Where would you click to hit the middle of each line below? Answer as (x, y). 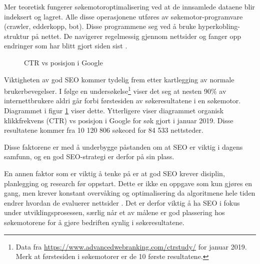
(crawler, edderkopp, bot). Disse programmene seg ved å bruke (100, 26)
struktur (17, 36)
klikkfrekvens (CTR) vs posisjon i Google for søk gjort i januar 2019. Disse (119, 120)
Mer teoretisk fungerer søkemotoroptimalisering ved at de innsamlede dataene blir (129, 6)
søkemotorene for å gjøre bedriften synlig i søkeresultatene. (94, 222)
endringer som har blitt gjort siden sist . (66, 46)
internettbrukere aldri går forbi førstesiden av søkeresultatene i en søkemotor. (122, 101)
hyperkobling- (219, 26)
